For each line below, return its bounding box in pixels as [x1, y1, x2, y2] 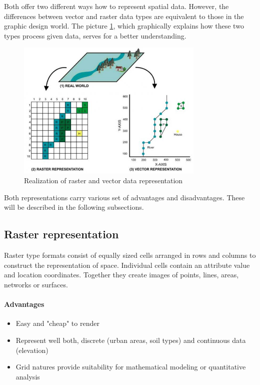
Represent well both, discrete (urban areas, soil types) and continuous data [15, 334, 246, 345]
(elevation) [15, 344, 48, 355]
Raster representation [4, 226, 119, 242]
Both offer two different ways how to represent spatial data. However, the [4, 1, 229, 11]
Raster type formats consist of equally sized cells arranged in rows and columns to [4, 250, 256, 260]
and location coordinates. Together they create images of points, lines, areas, [4, 269, 239, 280]
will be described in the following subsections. [4, 202, 144, 212]
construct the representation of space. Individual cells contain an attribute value [4, 259, 250, 270]
